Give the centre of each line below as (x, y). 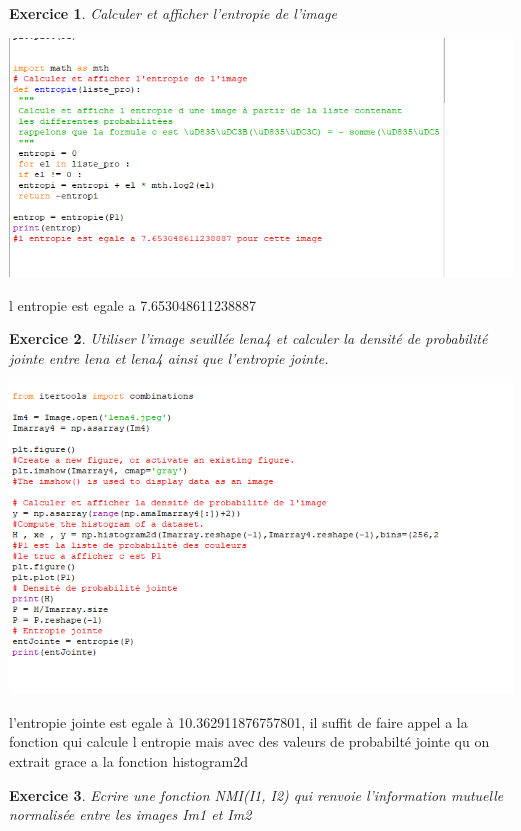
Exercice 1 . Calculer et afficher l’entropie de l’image (173, 13)
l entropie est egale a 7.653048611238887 (133, 304)
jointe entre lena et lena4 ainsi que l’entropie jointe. (169, 357)
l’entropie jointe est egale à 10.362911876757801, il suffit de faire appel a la (238, 721)
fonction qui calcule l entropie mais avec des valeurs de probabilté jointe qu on (249, 741)
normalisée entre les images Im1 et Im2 (130, 814)
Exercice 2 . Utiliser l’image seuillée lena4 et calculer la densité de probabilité (248, 338)
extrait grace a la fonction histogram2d (128, 761)
